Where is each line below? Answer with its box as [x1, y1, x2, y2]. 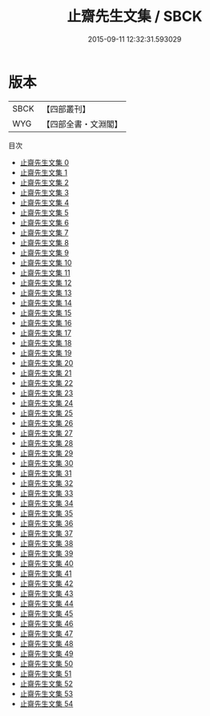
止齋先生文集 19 [19, 348, 72, 358]
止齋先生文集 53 [19, 689, 74, 698]
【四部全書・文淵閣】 [42, 118, 123, 129]
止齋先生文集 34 [19, 498, 74, 508]
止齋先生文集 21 [19, 368, 72, 378]
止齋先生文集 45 [19, 609, 74, 618]
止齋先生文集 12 [19, 277, 72, 287]
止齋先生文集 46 [19, 618, 74, 628]
